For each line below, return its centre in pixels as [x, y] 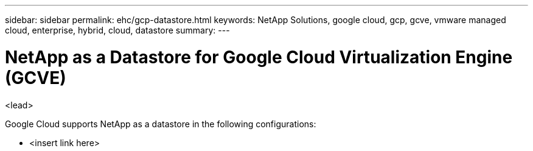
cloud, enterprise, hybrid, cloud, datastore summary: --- [117, 30]
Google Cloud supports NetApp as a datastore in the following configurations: [161, 124]
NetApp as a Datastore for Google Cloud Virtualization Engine [259, 57]
